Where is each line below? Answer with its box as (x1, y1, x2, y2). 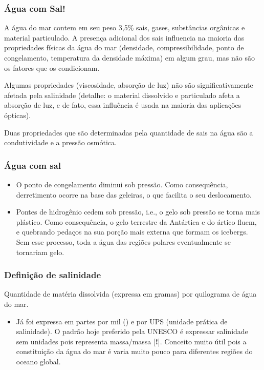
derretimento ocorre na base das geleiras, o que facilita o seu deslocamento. (16, 189, 252, 200)
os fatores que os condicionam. (4, 62, 100, 73)
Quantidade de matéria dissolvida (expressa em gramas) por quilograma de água (4, 288, 257, 299)
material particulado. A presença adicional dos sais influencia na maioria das (4, 32, 245, 43)
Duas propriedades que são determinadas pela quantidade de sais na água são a (4, 127, 253, 138)
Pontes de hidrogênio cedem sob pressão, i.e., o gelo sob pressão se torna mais (16, 206, 260, 217)
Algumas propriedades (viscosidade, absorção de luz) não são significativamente (4, 80, 253, 90)
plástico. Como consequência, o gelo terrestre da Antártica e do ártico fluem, (16, 216, 257, 227)
